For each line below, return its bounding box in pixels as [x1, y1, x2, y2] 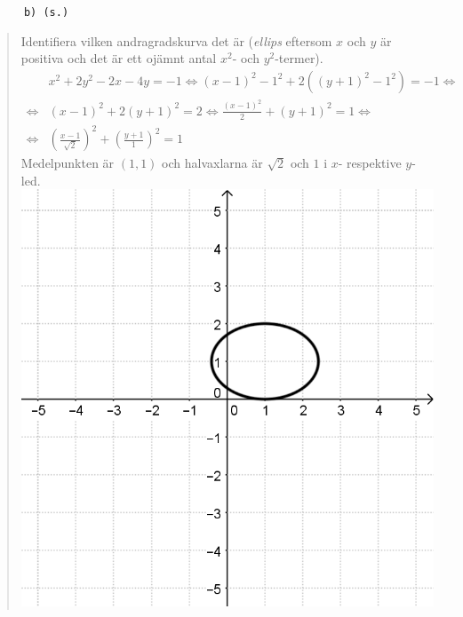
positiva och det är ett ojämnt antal [20, 49, 217, 67]
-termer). [275, 49, 323, 67]
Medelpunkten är [20, 154, 115, 172]
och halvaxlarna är [162, 154, 263, 172]
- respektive [338, 154, 402, 172]
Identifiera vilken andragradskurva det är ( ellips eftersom [20, 31, 332, 50]
